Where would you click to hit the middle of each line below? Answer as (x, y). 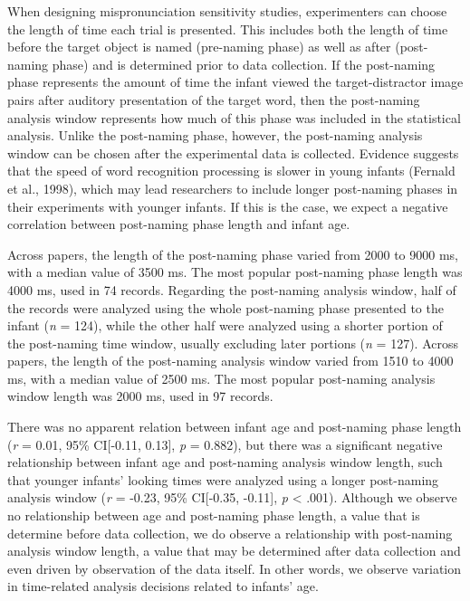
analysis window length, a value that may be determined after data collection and (234, 551)
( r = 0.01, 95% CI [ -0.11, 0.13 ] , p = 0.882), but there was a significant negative (225, 444)
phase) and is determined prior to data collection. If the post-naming (244, 64)
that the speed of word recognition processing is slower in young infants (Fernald (231, 171)
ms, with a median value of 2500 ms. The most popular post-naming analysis (221, 378)
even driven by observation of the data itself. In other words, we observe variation (235, 568)
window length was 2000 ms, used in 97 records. (140, 396)
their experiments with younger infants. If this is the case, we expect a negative (228, 206)
